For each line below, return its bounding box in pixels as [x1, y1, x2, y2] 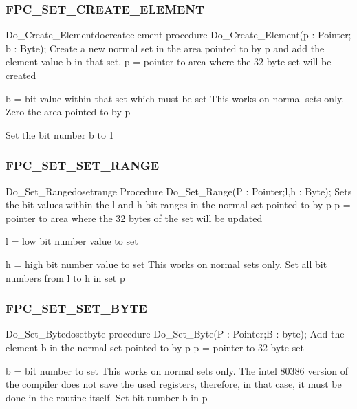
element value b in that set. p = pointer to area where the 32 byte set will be [6, 54, 332, 69]
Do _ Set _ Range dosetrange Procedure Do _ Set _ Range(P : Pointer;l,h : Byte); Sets [6, 184, 352, 198]
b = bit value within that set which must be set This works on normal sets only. [6, 91, 345, 105]
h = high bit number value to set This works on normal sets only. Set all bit [6, 256, 327, 271]
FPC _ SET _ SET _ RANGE [6, 157, 160, 174]
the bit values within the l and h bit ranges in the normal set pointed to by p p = [6, 197, 351, 212]
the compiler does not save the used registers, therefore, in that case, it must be [6, 377, 342, 391]
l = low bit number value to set [6, 234, 138, 248]
